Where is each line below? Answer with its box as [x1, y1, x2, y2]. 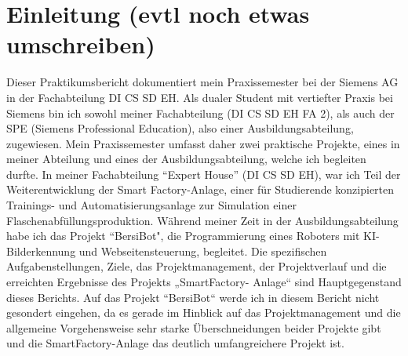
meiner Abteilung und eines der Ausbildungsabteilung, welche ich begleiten [6, 151, 366, 167]
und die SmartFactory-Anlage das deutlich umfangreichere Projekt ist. [6, 335, 344, 351]
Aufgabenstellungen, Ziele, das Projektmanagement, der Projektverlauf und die [6, 258, 387, 274]
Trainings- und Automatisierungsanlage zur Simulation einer [6, 197, 297, 213]
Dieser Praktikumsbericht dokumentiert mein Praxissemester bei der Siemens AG [6, 74, 399, 90]
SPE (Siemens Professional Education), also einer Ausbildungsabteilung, [6, 120, 354, 136]
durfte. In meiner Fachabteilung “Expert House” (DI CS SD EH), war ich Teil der [6, 165, 401, 182]
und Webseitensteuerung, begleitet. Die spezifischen [78, 242, 327, 259]
